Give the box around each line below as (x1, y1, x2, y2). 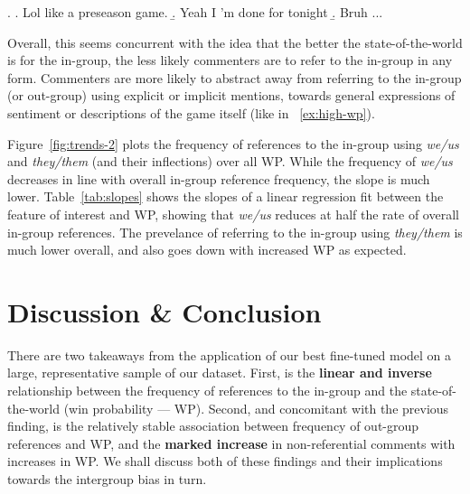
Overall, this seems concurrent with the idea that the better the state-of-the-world (7, 33, 463, 51)
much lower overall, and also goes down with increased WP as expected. (7, 240, 407, 259)
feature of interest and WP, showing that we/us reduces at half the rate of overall (7, 204, 459, 223)
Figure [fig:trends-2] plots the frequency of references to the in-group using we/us (7, 134, 459, 153)
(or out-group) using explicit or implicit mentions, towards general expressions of (7, 86, 456, 105)
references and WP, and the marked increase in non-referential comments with (7, 433, 456, 452)
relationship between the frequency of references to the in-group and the (7, 381, 408, 400)
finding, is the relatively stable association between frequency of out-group (7, 416, 419, 435)
